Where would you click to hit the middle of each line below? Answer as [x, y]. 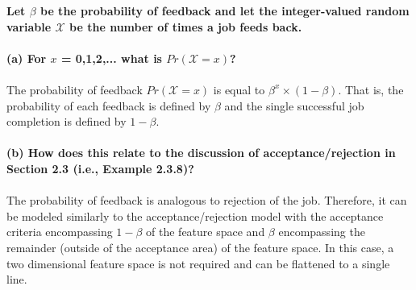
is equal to [239, 89]
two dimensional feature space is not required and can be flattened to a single [198, 263]
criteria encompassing [60, 232]
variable [29, 26]
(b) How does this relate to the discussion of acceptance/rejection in [201, 153]
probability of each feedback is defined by [109, 105]
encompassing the [322, 232]
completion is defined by [67, 121]
